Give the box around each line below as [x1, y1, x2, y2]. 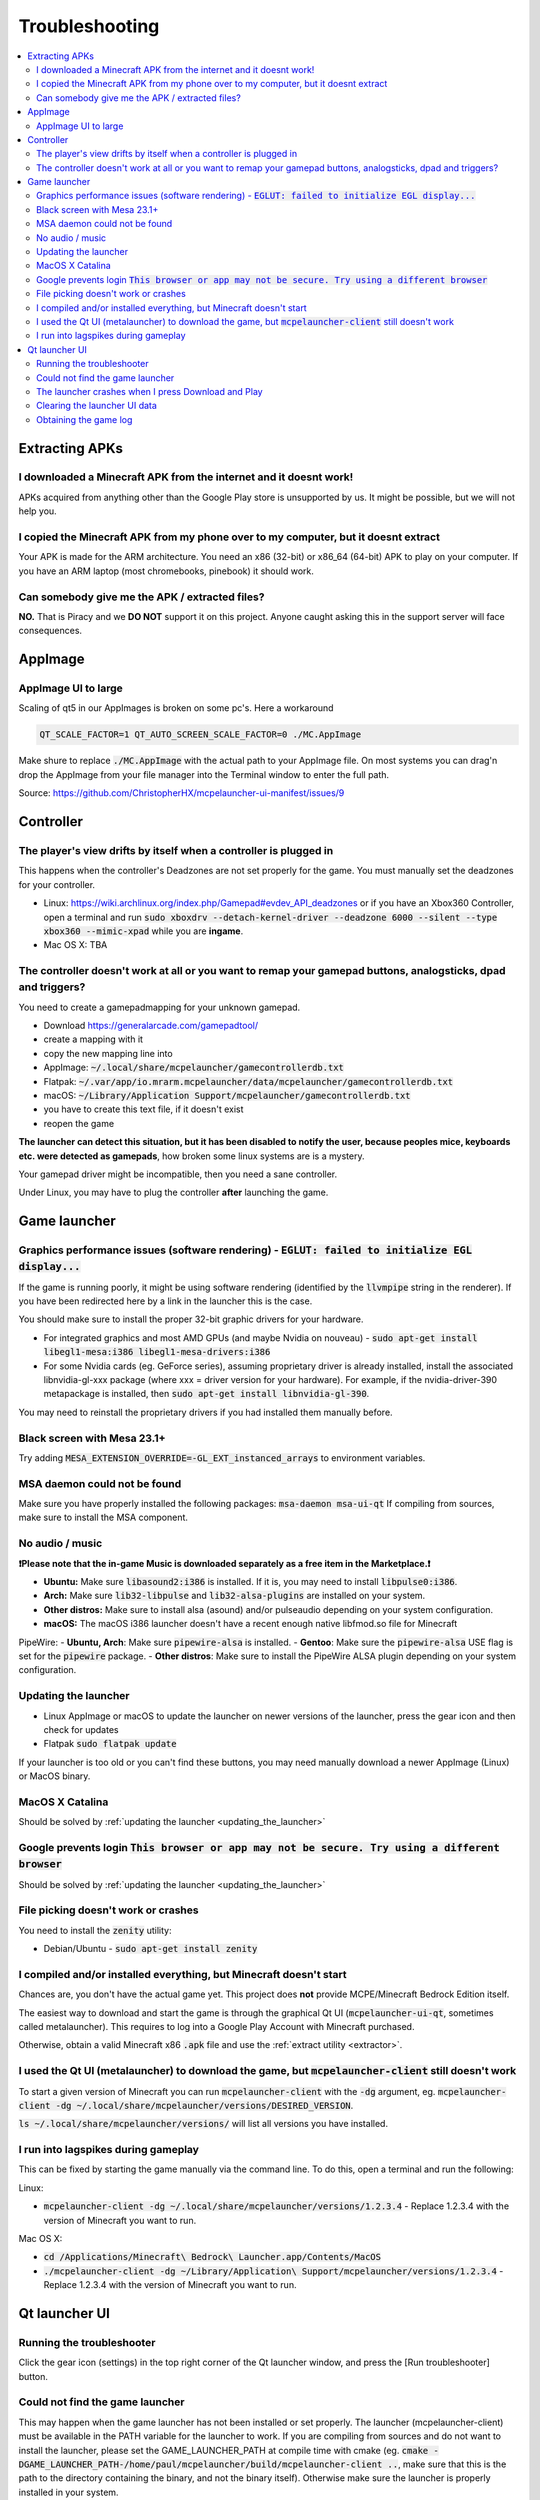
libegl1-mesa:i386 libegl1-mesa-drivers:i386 [43, 1346, 271, 1358]
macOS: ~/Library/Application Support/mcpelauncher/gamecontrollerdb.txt [43, 1090, 411, 1101]
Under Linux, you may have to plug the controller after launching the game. [18, 1186, 329, 1199]
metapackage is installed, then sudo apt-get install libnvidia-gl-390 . [43, 1388, 370, 1400]
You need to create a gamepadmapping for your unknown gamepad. [18, 1001, 301, 1013]
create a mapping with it [43, 1033, 144, 1045]
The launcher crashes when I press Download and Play [36, 385, 264, 397]
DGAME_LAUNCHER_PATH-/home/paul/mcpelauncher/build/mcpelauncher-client [18, 2459, 383, 2470]
